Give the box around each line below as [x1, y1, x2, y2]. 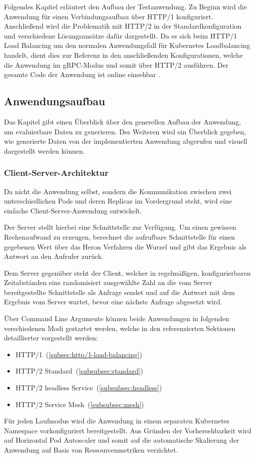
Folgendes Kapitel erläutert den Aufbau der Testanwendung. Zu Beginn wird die [4, 1, 247, 11]
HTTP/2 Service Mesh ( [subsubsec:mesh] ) [15, 399, 144, 409]
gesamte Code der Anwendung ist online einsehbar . [4, 69, 160, 80]
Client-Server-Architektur [4, 167, 109, 179]
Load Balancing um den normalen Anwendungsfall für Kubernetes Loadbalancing [4, 40, 251, 50]
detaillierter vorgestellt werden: [4, 333, 98, 343]
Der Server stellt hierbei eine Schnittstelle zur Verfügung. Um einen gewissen [4, 222, 236, 232]
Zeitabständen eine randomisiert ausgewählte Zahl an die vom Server [4, 277, 213, 288]
